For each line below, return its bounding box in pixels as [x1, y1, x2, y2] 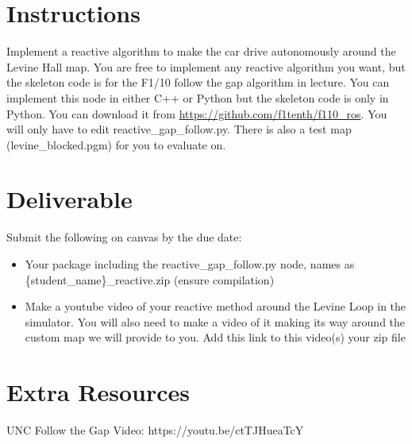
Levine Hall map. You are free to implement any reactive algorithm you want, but [6, 58, 406, 75]
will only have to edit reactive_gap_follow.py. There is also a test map [6, 121, 352, 137]
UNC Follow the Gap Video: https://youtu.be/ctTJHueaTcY [6, 422, 304, 438]
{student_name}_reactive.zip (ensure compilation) [25, 271, 275, 288]
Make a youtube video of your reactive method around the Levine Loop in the [25, 298, 406, 315]
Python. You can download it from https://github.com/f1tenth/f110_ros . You [6, 105, 387, 122]
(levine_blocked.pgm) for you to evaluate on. [6, 136, 226, 153]
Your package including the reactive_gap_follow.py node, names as [25, 256, 355, 272]
